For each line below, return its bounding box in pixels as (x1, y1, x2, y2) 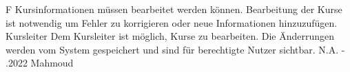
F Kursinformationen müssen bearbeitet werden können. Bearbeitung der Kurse (6, 2, 342, 16)
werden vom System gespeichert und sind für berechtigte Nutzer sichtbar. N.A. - (6, 42, 345, 56)
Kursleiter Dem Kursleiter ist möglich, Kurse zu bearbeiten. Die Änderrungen (6, 29, 335, 43)
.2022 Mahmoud (6, 56, 74, 70)
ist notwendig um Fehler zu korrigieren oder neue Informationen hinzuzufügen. (6, 15, 338, 29)
